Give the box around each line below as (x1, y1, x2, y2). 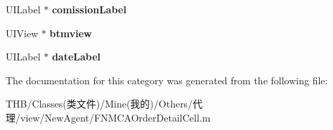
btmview (49, 25, 92, 40)
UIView (6, 25, 39, 40)
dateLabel (51, 49, 101, 64)
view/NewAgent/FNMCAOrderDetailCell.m (20, 110, 211, 124)
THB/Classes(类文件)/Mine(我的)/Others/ (6, 96, 193, 111)
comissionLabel (51, 2, 126, 16)
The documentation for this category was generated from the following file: (6, 72, 328, 87)
